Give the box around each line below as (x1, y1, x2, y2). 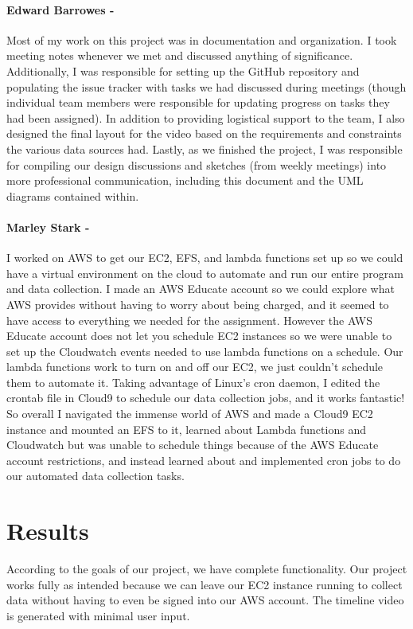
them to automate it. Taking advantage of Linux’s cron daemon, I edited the (6, 373, 380, 390)
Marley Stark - (6, 218, 90, 235)
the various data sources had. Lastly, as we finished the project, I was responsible (6, 140, 403, 157)
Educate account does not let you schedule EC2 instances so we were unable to (6, 327, 392, 344)
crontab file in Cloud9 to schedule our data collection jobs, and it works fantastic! (6, 389, 405, 406)
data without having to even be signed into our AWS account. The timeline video (6, 592, 404, 608)
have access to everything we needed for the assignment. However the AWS (6, 311, 373, 328)
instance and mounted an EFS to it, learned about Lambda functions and (6, 420, 366, 437)
